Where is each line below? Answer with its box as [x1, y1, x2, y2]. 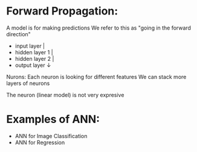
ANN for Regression [15, 139, 65, 146]
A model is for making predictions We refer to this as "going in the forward [6, 24, 192, 31]
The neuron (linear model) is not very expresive [6, 91, 124, 98]
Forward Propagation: [6, 4, 118, 18]
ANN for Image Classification [15, 132, 88, 139]
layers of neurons [6, 80, 50, 87]
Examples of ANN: [6, 113, 100, 126]
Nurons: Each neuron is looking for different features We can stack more [6, 73, 187, 80]
